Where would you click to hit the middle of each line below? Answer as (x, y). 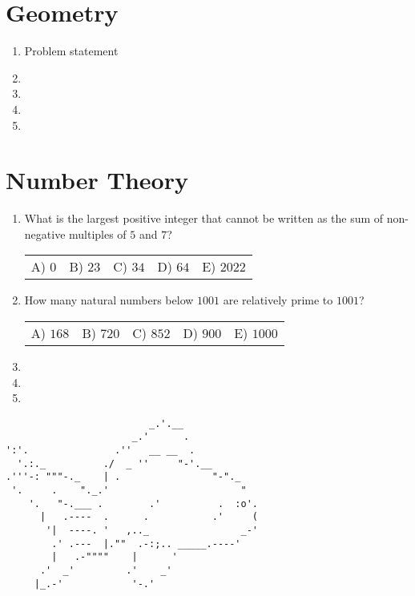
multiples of (98, 234)
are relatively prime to (278, 300)
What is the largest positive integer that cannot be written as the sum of (204, 218)
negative (45, 234)
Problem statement (71, 51)
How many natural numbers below (109, 300)
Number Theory (97, 180)
